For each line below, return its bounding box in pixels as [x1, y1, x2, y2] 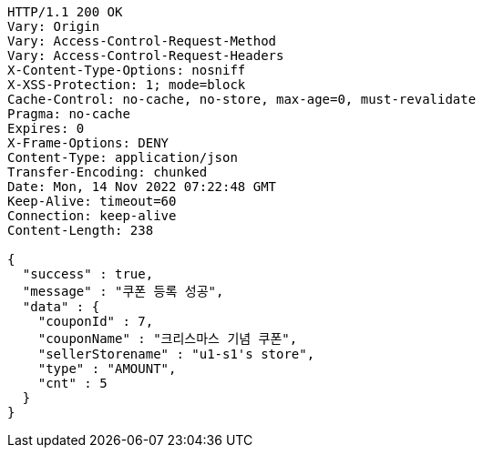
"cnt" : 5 [37, 376, 108, 390]
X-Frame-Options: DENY [7, 136, 170, 150]
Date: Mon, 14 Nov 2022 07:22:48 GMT [7, 179, 277, 194]
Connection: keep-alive [7, 208, 177, 223]
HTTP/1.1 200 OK [7, 5, 123, 19]
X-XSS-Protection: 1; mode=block [7, 77, 246, 92]
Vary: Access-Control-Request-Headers [7, 48, 284, 63]
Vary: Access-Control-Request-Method [7, 34, 277, 48]
